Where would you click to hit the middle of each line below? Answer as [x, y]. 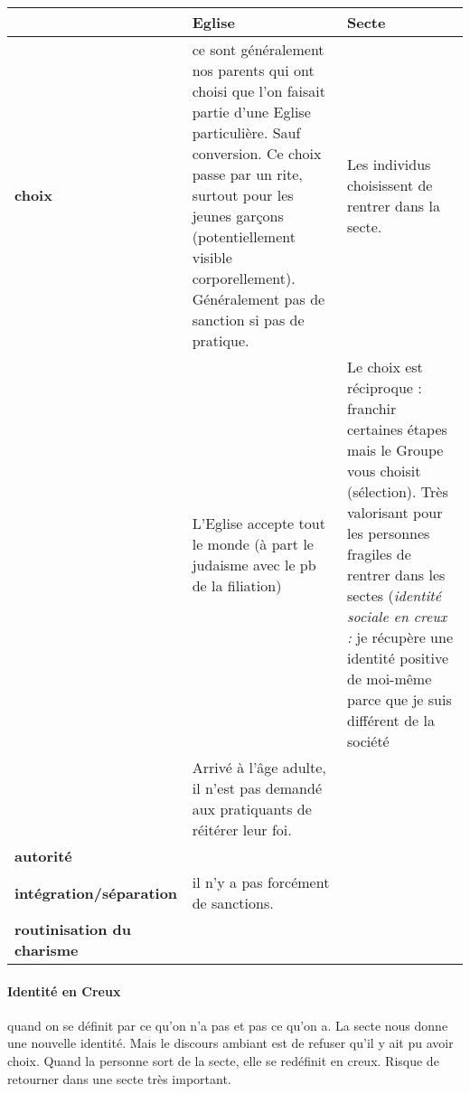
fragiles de [379, 554]
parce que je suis [399, 699]
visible [212, 257]
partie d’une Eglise [251, 112]
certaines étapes [397, 429]
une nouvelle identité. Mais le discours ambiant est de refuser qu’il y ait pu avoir [230, 1043]
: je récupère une [399, 637]
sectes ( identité [394, 595]
